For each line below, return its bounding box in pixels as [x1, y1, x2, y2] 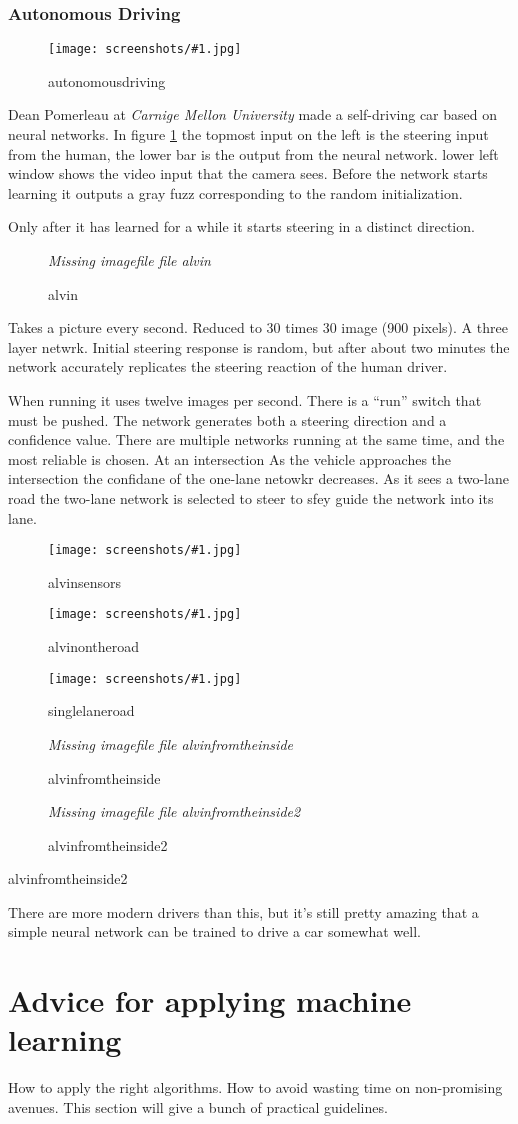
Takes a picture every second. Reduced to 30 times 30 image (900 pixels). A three [8, 317, 508, 338]
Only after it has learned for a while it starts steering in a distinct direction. [8, 216, 475, 237]
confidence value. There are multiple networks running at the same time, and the [8, 429, 505, 450]
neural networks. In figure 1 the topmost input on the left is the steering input [8, 124, 489, 145]
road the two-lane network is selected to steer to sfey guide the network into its [8, 487, 494, 508]
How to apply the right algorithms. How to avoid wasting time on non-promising [8, 1077, 503, 1098]
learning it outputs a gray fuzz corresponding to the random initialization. [8, 182, 463, 203]
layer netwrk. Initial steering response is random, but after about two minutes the [8, 336, 510, 357]
